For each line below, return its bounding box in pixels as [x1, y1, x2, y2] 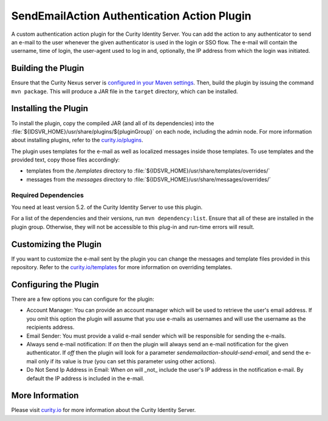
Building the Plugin [11, 63, 84, 74]
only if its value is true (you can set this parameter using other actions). [38, 357, 217, 365]
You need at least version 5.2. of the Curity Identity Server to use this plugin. [11, 204, 203, 211]
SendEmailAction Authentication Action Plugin [11, 9, 251, 22]
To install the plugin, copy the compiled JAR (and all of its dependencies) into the [11, 119, 214, 127]
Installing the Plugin [11, 103, 88, 114]
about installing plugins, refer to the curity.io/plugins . [11, 137, 144, 144]
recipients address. [26, 324, 75, 331]
